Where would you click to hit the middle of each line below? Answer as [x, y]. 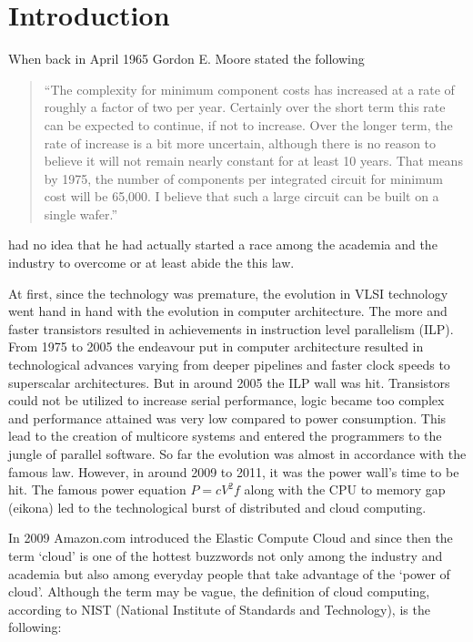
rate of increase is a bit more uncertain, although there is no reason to [240, 143]
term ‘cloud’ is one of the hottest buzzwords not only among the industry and [226, 555]
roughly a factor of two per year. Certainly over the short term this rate [245, 107]
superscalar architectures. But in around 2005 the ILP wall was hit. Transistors [229, 382]
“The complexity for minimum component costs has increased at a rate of [249, 89]
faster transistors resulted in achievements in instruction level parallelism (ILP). [231, 328]
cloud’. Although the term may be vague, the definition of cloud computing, [219, 591]
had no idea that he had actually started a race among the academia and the [223, 245]
